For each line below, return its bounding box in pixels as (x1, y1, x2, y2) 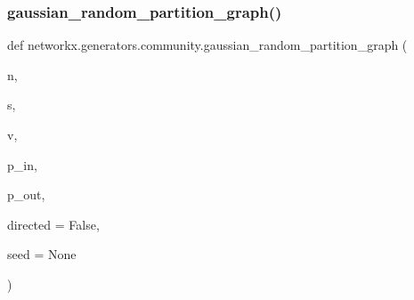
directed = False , (7, 215, 100, 233)
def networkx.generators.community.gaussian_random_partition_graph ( (7, 36, 408, 54)
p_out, (7, 185, 45, 204)
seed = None (7, 245, 77, 264)
